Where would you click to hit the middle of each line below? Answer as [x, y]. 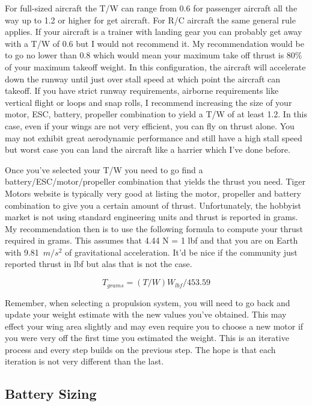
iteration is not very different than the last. [84, 361]
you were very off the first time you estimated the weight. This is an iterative [147, 338]
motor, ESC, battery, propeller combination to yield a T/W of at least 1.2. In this [156, 114]
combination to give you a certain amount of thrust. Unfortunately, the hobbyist [153, 205]
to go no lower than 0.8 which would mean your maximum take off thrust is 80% [154, 55]
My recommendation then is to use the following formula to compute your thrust [154, 228]
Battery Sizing [51, 394]
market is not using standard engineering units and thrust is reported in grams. [151, 217]
